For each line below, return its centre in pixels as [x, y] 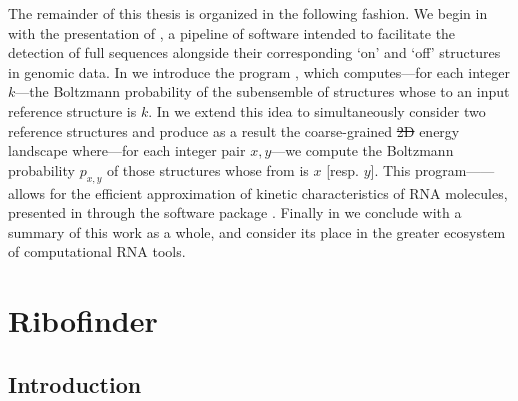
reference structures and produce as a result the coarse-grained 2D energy [234, 130]
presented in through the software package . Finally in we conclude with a [235, 212]
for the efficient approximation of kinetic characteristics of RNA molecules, [278, 192]
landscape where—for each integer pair [127, 150]
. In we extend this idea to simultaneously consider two [317, 110]
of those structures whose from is [207, 169]
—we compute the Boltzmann [362, 150]
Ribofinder [83, 320]
